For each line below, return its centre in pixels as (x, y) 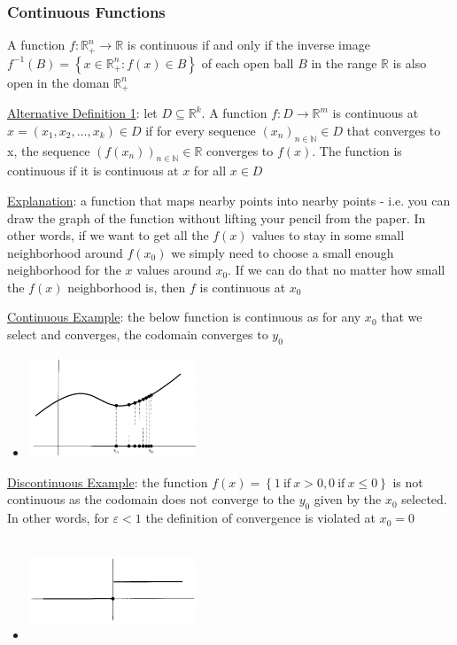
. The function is (357, 150)
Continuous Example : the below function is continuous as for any (184, 317)
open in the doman (58, 82)
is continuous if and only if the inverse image (248, 45)
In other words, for (58, 518)
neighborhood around (65, 252)
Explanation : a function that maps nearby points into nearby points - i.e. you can (229, 200)
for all (210, 171)
